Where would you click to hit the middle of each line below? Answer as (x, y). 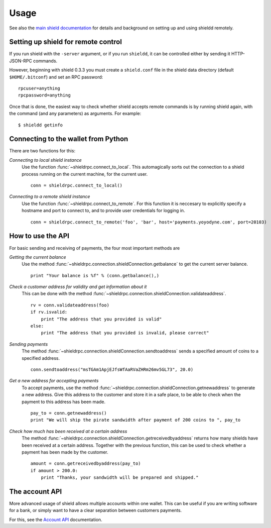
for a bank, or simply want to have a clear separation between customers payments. (95, 511)
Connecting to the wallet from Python (69, 139)
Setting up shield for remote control (66, 42)
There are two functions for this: (42, 151)
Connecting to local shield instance (46, 160)
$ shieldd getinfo (41, 125)
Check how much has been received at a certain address (68, 431)
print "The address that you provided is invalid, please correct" (125, 333)
